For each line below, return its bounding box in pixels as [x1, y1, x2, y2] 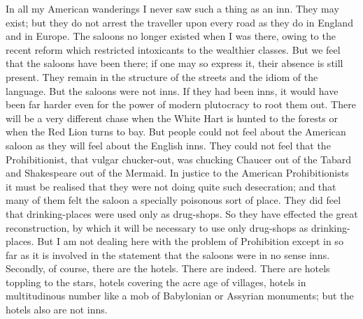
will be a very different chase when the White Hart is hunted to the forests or [6, 110, 338, 125]
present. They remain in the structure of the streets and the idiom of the [6, 69, 318, 84]
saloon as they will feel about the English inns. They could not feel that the [6, 138, 331, 152]
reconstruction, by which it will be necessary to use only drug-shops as [6, 220, 308, 235]
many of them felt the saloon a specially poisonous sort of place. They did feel [6, 193, 341, 207]
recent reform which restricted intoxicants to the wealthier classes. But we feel [6, 42, 341, 57]
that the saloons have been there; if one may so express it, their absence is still [6, 56, 343, 71]
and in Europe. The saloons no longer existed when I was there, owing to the [6, 29, 336, 43]
